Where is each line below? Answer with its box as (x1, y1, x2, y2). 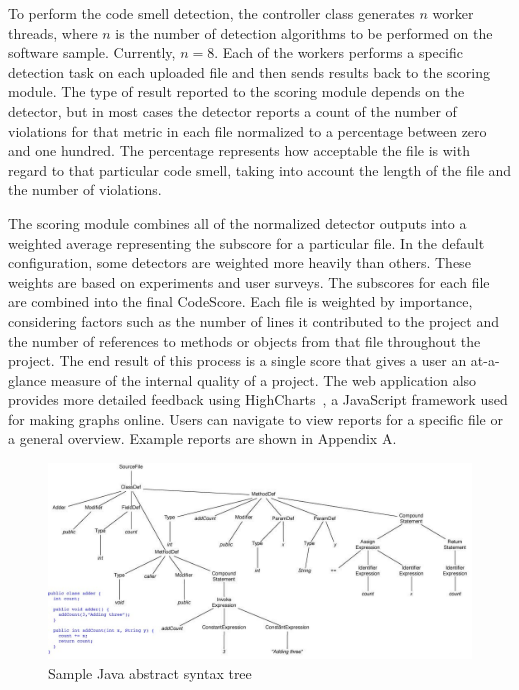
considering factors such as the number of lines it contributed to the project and (8, 310, 499, 331)
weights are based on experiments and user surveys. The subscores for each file (8, 271, 490, 292)
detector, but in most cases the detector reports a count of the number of (8, 100, 457, 121)
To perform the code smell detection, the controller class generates (8, 3, 415, 23)
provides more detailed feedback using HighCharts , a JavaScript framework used (8, 389, 508, 410)
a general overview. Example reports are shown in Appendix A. (8, 428, 397, 449)
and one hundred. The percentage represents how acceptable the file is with (8, 140, 470, 161)
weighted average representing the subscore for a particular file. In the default (8, 232, 485, 253)
